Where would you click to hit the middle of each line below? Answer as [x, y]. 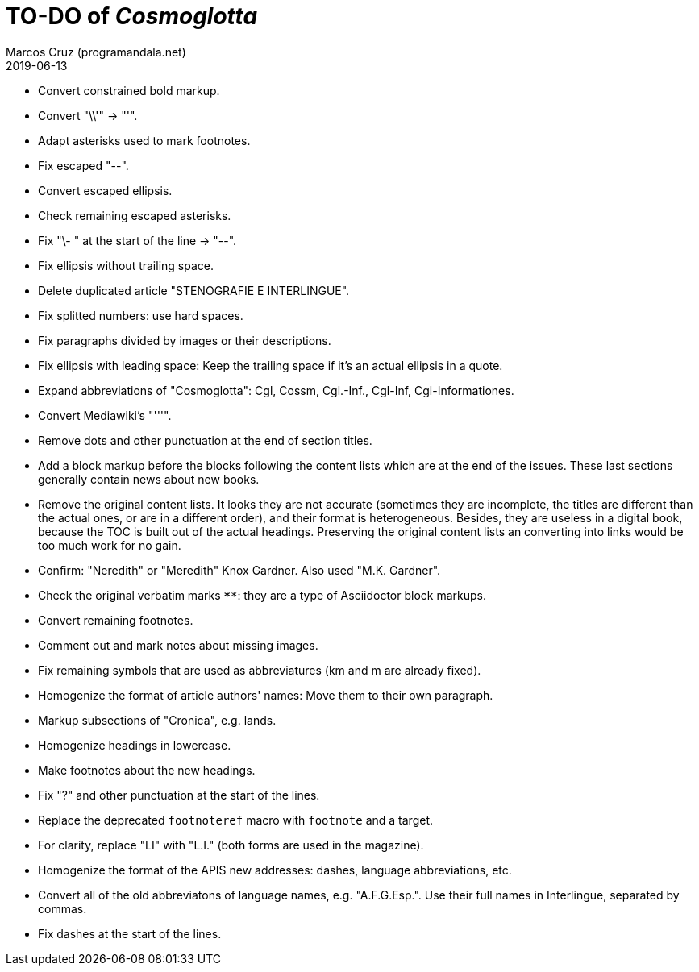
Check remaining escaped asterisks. [135, 215]
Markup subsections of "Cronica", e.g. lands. [157, 720]
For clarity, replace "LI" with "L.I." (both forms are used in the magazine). [231, 845]
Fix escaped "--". [83, 165]
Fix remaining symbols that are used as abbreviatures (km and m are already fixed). [260, 670]
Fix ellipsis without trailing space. [126, 265]
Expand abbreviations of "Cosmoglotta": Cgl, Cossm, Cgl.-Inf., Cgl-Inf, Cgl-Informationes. [276, 390]
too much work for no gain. [110, 545]
